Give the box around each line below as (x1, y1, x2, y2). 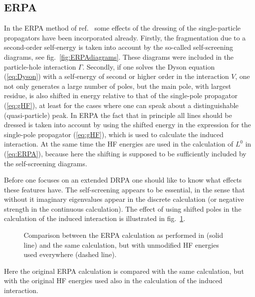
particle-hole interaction (4, 61, 76, 72)
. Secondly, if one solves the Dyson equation (82, 61, 215, 72)
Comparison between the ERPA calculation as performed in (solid (24, 230, 223, 240)
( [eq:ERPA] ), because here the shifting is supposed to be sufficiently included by (4, 148, 247, 158)
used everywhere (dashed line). (24, 249, 117, 260)
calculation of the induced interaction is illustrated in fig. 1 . (4, 213, 185, 223)
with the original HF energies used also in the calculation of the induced (4, 275, 222, 286)
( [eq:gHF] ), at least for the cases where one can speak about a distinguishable (4, 100, 239, 110)
